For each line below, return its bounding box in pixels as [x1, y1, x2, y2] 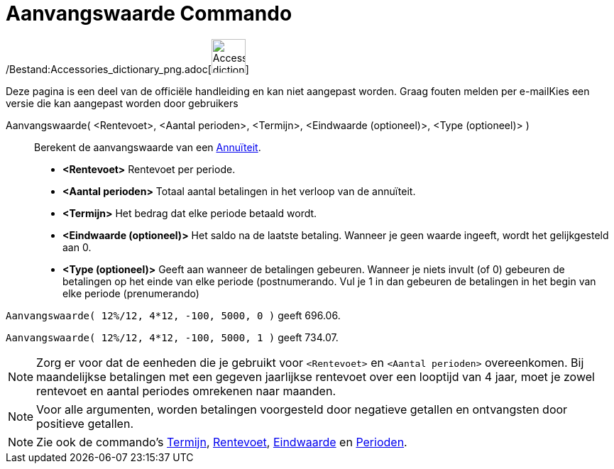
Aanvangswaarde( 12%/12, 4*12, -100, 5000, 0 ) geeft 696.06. [6, 309, 341, 321]
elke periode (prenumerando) [62, 287, 199, 299]
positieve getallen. [36, 416, 133, 431]
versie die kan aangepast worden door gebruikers [6, 96, 239, 109]
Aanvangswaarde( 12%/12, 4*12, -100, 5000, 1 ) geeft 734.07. [6, 331, 339, 343]
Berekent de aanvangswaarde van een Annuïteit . [34, 140, 261, 153]
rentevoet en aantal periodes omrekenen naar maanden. [36, 383, 336, 398]
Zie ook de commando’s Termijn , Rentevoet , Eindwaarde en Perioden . [36, 434, 407, 449]
